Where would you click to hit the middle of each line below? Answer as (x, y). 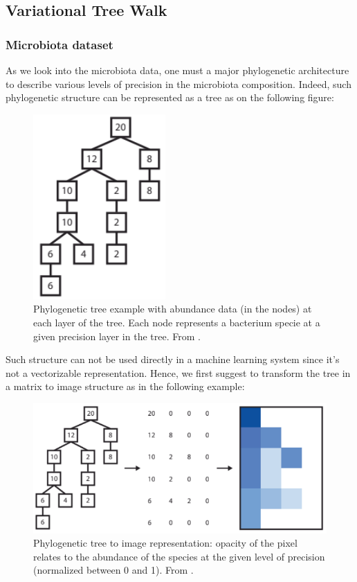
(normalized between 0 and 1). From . (113, 570)
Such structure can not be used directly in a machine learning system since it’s (173, 359)
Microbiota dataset (59, 44)
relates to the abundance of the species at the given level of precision (179, 556)
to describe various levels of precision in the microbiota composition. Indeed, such (178, 83)
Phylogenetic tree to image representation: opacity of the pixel (165, 543)
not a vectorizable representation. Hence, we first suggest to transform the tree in (178, 372)
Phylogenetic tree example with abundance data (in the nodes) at (173, 309)
